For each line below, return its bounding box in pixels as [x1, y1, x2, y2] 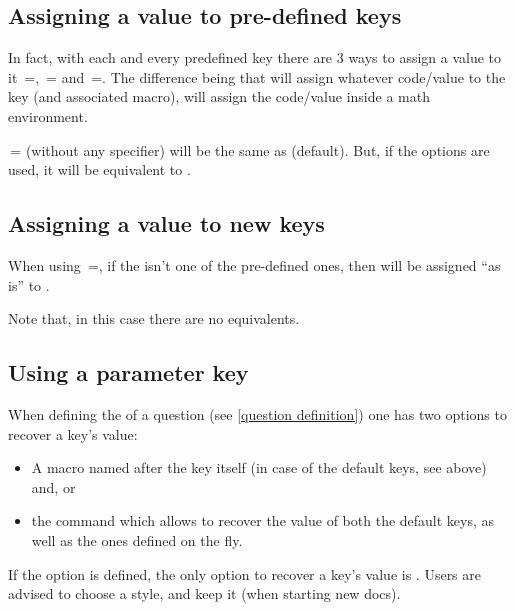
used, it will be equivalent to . [8, 159, 191, 180]
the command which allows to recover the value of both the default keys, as [31, 510, 495, 531]
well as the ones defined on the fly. [31, 529, 243, 550]
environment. [8, 105, 88, 126]
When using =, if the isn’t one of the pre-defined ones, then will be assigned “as [8, 254, 501, 275]
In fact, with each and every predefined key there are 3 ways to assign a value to [8, 47, 502, 68]
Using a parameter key [8, 357, 249, 388]
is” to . [8, 274, 50, 295]
